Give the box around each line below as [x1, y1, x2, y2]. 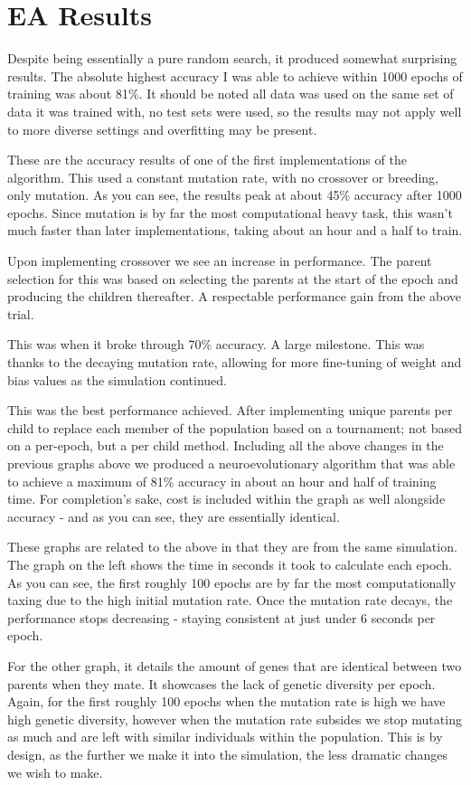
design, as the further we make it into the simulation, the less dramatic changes [7, 744, 448, 763]
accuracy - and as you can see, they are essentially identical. [7, 506, 340, 525]
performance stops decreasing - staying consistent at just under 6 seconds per [7, 608, 436, 627]
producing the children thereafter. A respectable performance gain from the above [7, 287, 462, 306]
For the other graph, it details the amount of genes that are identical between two [7, 656, 462, 675]
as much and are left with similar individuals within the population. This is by [7, 727, 443, 746]
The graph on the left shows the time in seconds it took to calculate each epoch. [7, 554, 452, 573]
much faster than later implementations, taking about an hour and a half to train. [7, 221, 463, 240]
